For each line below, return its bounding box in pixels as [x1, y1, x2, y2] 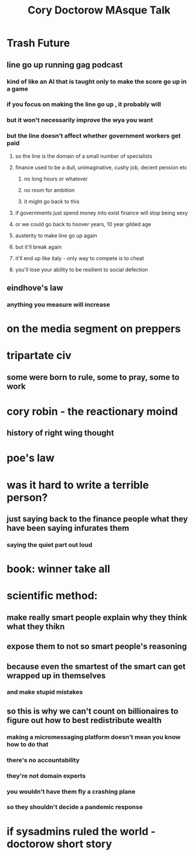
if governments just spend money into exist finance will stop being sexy [15, 209, 188, 216]
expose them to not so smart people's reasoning [6, 642, 187, 652]
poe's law [6, 452, 55, 465]
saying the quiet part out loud [6, 540, 93, 548]
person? [6, 490, 48, 504]
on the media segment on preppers [6, 322, 181, 336]
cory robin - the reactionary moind [6, 405, 178, 418]
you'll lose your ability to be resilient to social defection [15, 266, 148, 273]
